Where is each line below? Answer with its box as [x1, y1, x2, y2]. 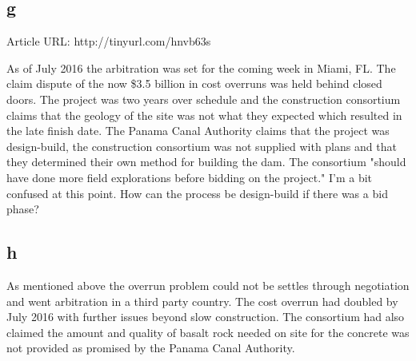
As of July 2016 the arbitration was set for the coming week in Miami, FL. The [6, 59, 396, 76]
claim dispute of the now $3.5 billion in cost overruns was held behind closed [6, 75, 382, 92]
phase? [6, 200, 39, 217]
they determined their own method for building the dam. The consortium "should [6, 153, 406, 170]
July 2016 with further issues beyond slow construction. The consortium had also [6, 308, 405, 325]
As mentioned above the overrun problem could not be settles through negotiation [6, 276, 410, 293]
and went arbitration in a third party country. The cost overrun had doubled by [6, 292, 398, 309]
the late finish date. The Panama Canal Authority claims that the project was [6, 122, 390, 139]
